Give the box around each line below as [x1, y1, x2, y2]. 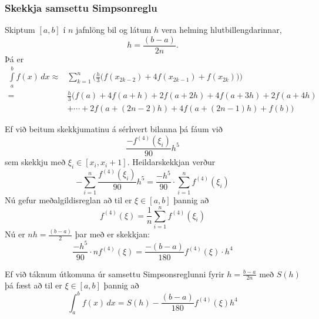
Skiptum [5, 23, 35, 36]
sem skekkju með [5, 156, 66, 168]
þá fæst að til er [5, 279, 62, 291]
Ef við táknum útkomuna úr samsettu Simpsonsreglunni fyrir [5, 267, 224, 280]
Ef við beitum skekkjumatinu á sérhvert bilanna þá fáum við [5, 123, 223, 135]
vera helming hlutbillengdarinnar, [161, 23, 282, 36]
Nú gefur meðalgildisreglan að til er [5, 194, 132, 206]
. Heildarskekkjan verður [127, 156, 216, 168]
